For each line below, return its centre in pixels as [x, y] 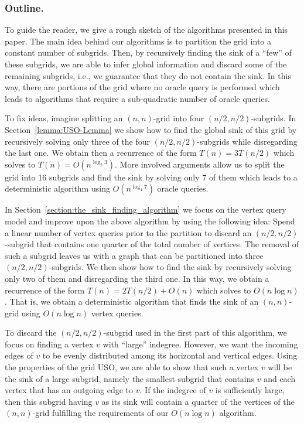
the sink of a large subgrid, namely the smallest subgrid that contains [130, 378]
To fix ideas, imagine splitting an [64, 118]
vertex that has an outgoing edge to [69, 390]
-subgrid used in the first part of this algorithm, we [195, 332]
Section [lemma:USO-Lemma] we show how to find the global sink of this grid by [151, 129]
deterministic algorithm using [57, 188]
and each [280, 378]
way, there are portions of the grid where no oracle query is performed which [142, 87]
